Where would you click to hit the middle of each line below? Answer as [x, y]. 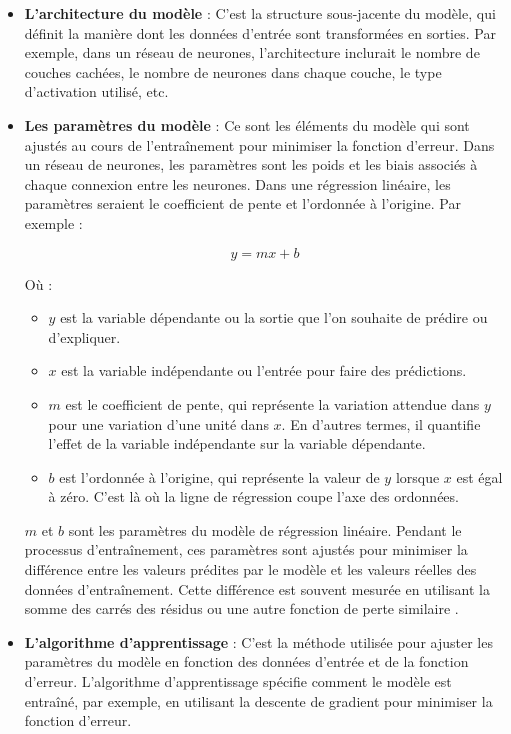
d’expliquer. [84, 336]
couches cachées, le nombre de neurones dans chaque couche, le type [233, 71]
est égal [479, 476]
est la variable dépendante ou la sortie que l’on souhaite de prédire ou [274, 317]
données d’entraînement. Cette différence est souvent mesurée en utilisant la [257, 588]
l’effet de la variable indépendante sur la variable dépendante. [237, 443]
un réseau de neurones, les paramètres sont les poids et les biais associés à [251, 164]
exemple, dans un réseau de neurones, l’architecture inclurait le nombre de [252, 52]
